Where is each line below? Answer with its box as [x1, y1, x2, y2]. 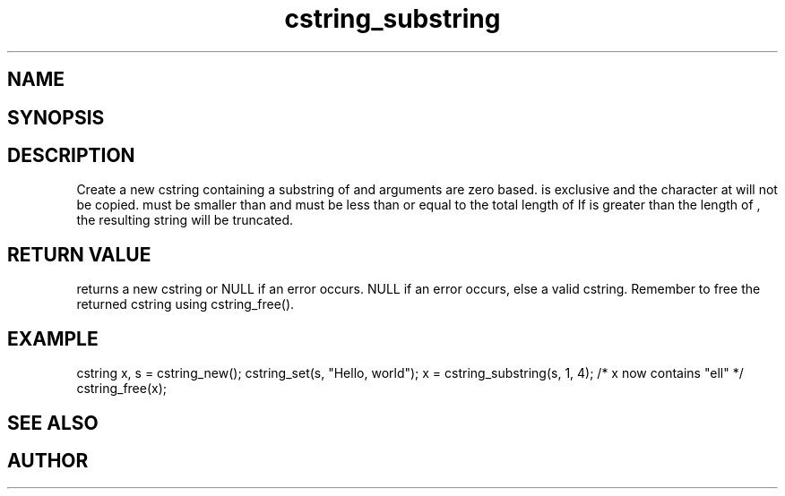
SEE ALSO [7, 411, 99, 434]
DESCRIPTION [7, 144, 135, 167]
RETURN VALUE [7, 243, 151, 266]
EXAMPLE [7, 327, 99, 350]
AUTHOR [7, 449, 89, 472]
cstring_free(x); [76, 381, 168, 397]
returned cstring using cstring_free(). [76, 296, 295, 312]
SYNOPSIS [7, 106, 105, 129]
